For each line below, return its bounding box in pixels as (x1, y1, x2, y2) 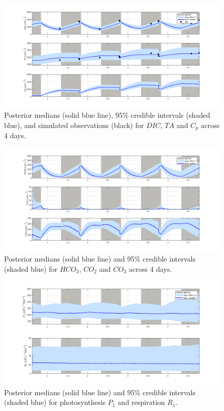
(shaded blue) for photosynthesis (4, 397, 106, 407)
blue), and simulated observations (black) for (4, 119, 144, 130)
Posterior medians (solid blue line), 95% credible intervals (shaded (4, 110, 210, 120)
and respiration (118, 397, 165, 407)
